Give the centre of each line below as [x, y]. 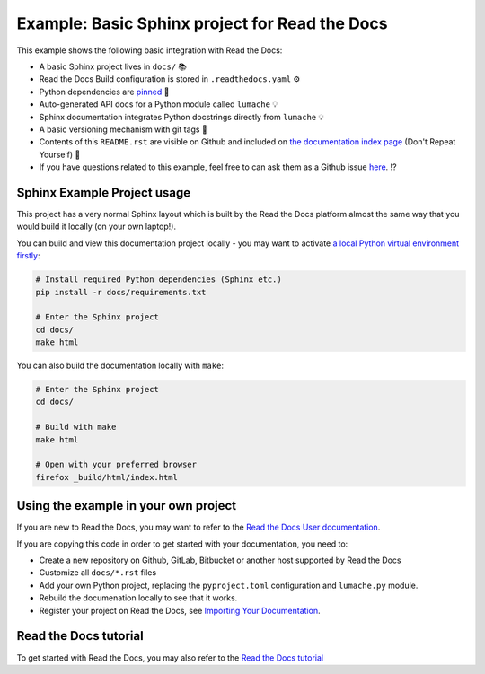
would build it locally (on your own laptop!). [97, 227]
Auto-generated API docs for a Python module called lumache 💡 [159, 104]
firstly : [28, 256]
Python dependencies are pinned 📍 [104, 92]
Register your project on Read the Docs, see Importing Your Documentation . [180, 610]
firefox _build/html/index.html [107, 477]
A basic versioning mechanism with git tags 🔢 [123, 129]
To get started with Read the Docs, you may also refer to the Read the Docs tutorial [170, 657]
